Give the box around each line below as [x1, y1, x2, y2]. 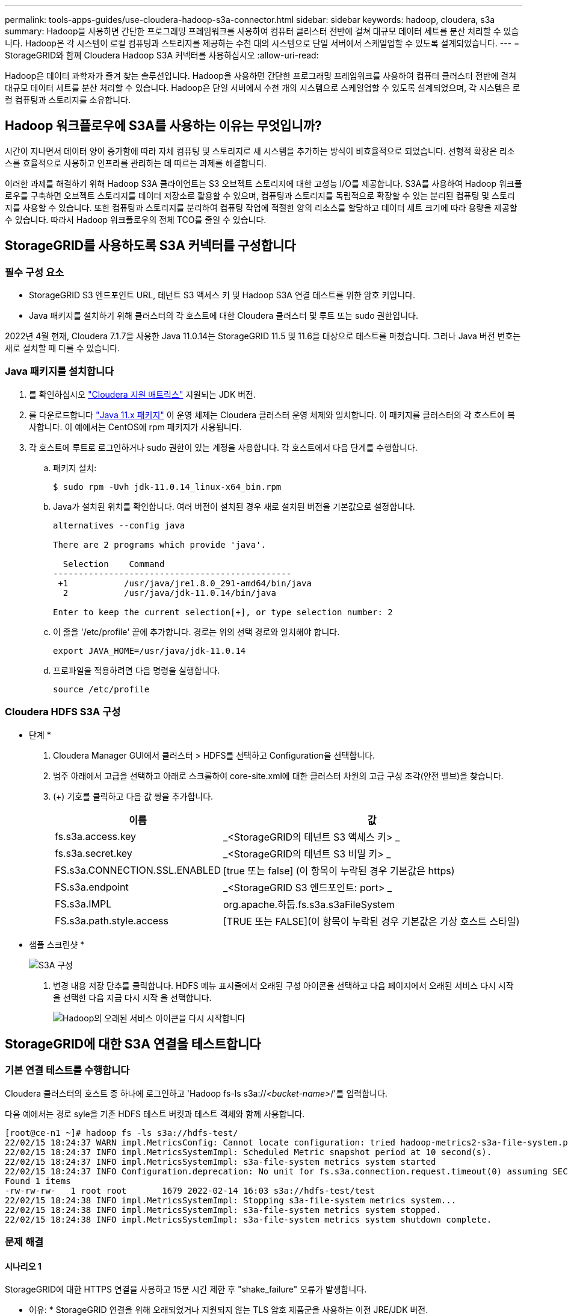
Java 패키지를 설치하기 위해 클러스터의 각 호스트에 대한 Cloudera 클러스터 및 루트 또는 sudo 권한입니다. [29, 310, 418, 321]
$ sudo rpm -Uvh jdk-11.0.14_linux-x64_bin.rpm [53, 481, 282, 492]
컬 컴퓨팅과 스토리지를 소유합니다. [5, 95, 131, 105]
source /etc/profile [53, 684, 150, 694]
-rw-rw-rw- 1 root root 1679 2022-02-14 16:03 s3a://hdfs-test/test [5, 1185, 375, 1195]
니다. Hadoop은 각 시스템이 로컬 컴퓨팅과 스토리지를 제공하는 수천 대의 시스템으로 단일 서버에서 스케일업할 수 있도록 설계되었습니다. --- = [5, 38, 520, 48]
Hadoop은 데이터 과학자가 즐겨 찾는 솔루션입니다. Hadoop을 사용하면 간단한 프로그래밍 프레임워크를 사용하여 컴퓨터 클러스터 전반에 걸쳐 [5, 70, 517, 81]
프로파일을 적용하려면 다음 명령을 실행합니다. [53, 665, 220, 675]
